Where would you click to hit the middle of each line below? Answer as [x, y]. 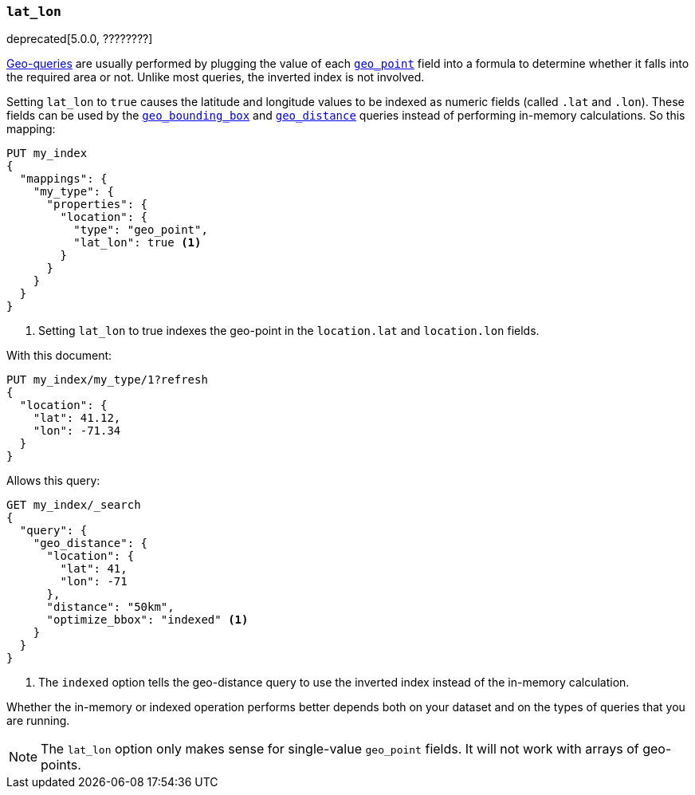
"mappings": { [63, 179]
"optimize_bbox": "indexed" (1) [147, 620]
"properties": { [97, 205]
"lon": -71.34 [77, 431]
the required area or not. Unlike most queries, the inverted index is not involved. [216, 77]
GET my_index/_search [74, 505]
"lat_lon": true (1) [137, 243]
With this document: [59, 356]
